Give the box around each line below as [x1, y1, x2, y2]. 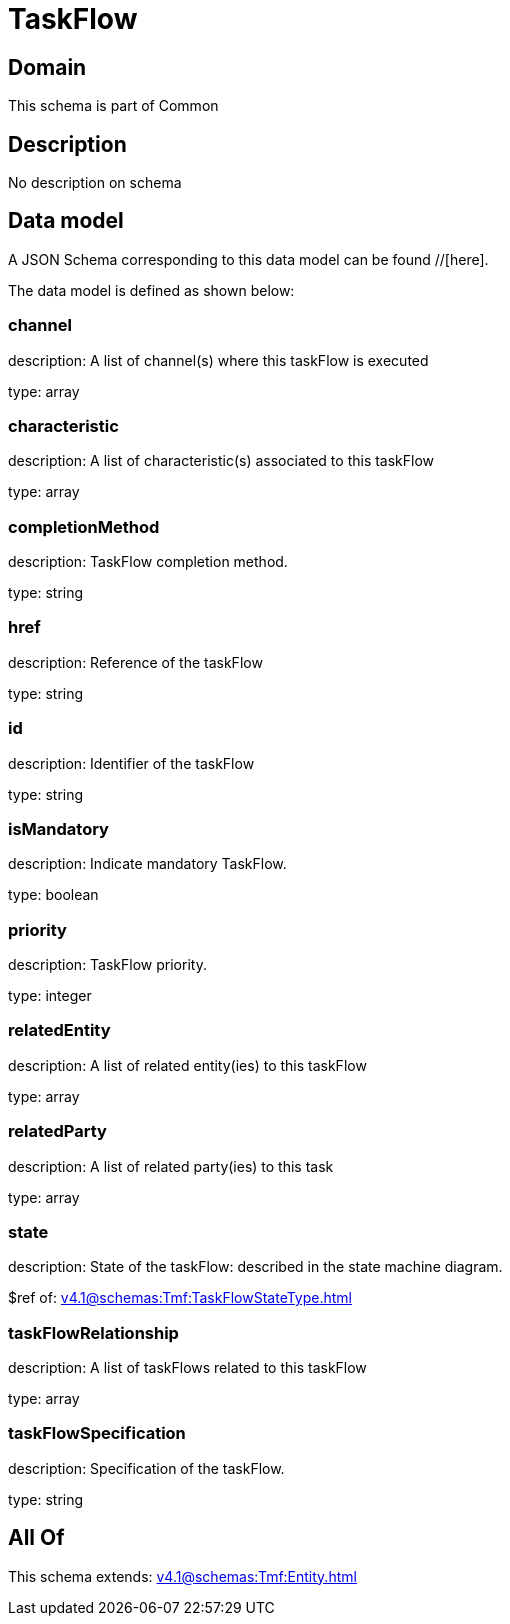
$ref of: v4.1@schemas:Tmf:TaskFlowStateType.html [8, 1289, 353, 1307]
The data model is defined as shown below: [8, 281, 295, 299]
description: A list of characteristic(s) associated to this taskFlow [8, 452, 435, 470]
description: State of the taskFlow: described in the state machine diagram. [8, 1258, 503, 1276]
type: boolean [8, 886, 99, 904]
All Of [8, 1525, 65, 1551]
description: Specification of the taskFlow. [8, 1459, 285, 1477]
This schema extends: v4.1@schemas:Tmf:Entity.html [8, 1567, 357, 1585]
